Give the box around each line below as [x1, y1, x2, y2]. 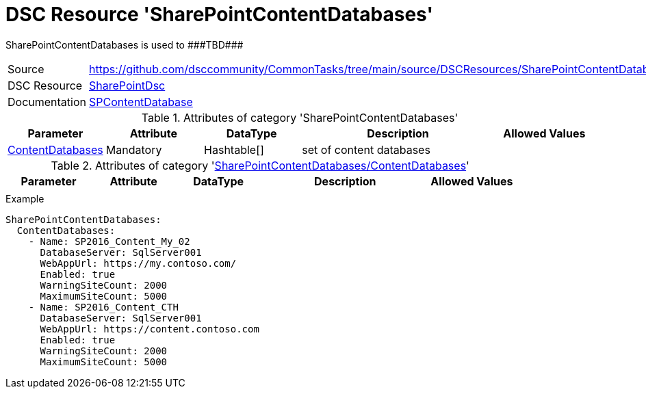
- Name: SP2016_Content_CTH [28, 301, 179, 313]
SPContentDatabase [89, 94, 193, 109]
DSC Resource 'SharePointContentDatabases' [5, 3, 434, 26]
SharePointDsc [89, 78, 166, 92]
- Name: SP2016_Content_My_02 [28, 235, 190, 247]
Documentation [8, 94, 86, 109]
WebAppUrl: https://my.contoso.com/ [40, 257, 237, 269]
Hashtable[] [204, 142, 264, 157]
